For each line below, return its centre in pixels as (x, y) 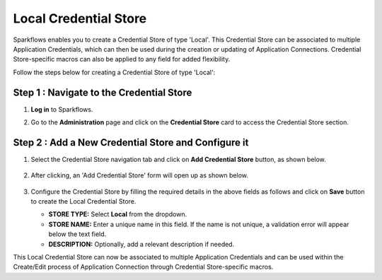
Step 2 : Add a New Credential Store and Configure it (131, 142)
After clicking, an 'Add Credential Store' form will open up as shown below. (140, 175)
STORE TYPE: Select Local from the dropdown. (118, 214)
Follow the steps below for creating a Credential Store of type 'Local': (114, 72)
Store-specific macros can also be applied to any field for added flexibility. (122, 59)
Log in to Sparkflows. (62, 109)
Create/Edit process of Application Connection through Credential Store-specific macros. (143, 267)
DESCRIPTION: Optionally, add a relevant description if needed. (141, 244)
